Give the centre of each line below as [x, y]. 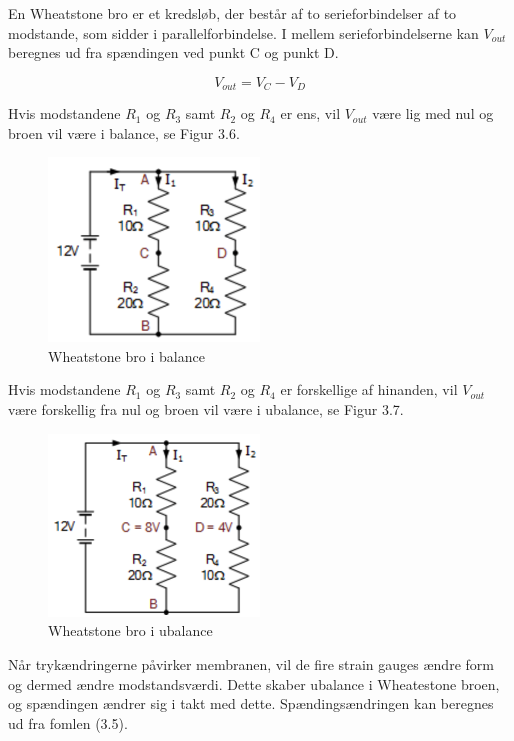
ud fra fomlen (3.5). [68, 722]
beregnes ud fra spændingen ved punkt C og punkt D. [173, 52]
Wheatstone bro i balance [126, 355]
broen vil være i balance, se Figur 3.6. [124, 132]
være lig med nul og [433, 113]
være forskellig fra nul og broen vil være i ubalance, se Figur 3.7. [206, 408]
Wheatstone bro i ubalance [130, 630]
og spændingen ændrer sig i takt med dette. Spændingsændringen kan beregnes [251, 703]
